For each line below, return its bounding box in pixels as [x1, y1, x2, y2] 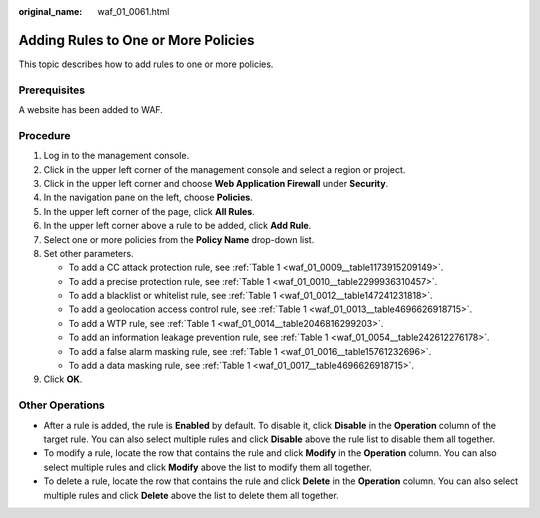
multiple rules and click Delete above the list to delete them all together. [43, 489, 339, 501]
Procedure [18, 128, 71, 142]
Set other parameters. [43, 247, 134, 259]
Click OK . [43, 373, 83, 385]
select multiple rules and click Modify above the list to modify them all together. [43, 461, 372, 473]
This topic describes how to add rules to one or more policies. [18, 58, 274, 70]
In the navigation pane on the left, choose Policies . [43, 191, 254, 204]
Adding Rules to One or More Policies [18, 31, 255, 49]
